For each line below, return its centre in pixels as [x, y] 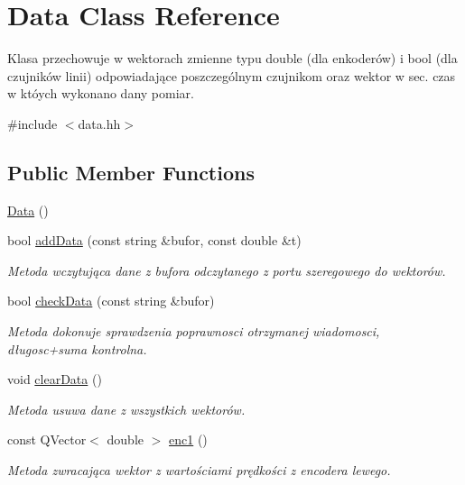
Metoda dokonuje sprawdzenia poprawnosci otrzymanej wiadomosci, [194, 331]
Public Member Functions [131, 172]
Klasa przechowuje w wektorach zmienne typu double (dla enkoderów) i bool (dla [232, 58]
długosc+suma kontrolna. [77, 348]
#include [33, 123]
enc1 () [188, 439]
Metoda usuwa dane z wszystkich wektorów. [126, 409]
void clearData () [55, 379]
